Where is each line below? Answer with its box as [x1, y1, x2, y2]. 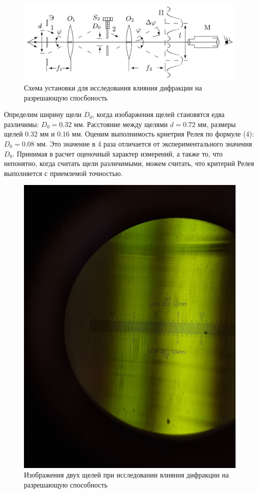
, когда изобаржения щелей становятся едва [92, 109, 225, 119]
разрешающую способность [24, 479, 108, 489]
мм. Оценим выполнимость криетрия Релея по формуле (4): [72, 128, 254, 139]
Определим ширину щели [4, 109, 82, 119]
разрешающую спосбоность [24, 92, 108, 102]
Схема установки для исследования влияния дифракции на [24, 82, 202, 92]
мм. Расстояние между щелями [74, 118, 168, 129]
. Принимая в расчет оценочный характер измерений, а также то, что [12, 148, 223, 158]
